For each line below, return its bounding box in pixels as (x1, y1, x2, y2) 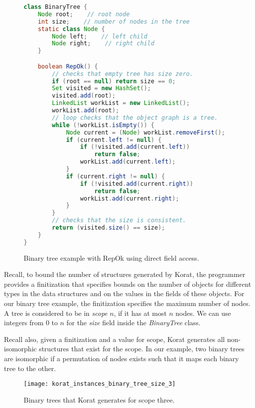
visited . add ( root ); (52, 92, 116, 100)
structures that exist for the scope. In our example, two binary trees (38, 343, 245, 354)
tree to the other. (4, 363, 56, 373)
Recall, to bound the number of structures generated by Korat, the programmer (4, 269, 246, 279)
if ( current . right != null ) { (66, 172, 165, 180)
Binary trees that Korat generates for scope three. (24, 394, 175, 405)
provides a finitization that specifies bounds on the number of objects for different (4, 278, 252, 289)
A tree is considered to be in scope (4, 307, 108, 318)
